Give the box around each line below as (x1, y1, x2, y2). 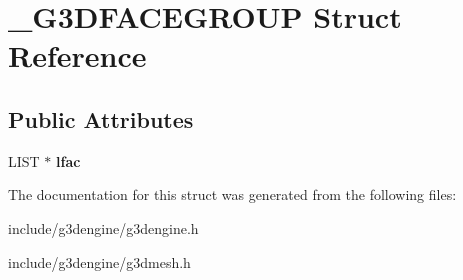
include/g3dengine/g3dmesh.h (8, 251, 191, 272)
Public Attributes (8, 103, 194, 134)
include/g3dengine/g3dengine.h (8, 217, 199, 238)
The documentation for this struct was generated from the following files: (8, 184, 457, 205)
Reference (8, 35, 147, 76)
